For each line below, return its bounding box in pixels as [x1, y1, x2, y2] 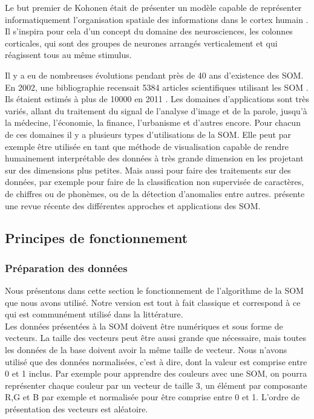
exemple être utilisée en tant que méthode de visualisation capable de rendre [5, 140, 289, 152]
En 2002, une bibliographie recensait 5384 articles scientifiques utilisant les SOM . [5, 80, 309, 93]
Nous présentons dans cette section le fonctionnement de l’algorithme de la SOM [5, 284, 304, 297]
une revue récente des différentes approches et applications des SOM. [5, 199, 261, 212]
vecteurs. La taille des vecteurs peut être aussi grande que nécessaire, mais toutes [5, 331, 306, 344]
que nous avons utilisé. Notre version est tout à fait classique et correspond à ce [5, 296, 301, 308]
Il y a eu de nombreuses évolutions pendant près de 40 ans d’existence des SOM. [5, 68, 304, 81]
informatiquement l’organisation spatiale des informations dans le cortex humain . [5, 13, 309, 25]
